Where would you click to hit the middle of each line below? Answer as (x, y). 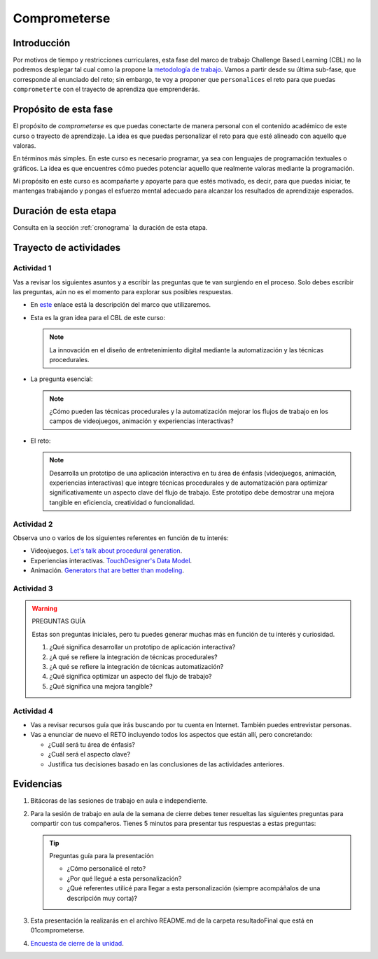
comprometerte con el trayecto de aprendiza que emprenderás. (106, 89)
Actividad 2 (33, 524)
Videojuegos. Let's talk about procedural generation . (106, 551)
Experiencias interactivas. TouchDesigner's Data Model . (111, 560)
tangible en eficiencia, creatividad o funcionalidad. (122, 502)
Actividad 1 (32, 268)
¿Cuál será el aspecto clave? (89, 754)
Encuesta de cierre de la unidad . (77, 943)
